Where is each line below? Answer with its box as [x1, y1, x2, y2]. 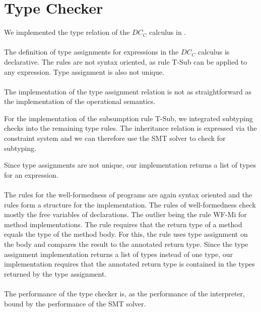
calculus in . [149, 27, 186, 37]
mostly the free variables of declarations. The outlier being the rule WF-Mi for [4, 209, 247, 220]
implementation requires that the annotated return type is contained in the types [4, 258, 255, 269]
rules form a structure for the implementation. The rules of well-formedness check [4, 199, 256, 210]
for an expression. [4, 169, 58, 180]
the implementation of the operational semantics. [4, 96, 156, 107]
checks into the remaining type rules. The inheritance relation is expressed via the [4, 123, 257, 133]
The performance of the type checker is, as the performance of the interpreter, [4, 288, 245, 298]
